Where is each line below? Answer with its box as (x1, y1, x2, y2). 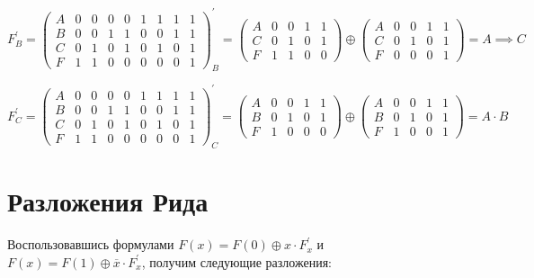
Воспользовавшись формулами (7, 235, 174, 254)
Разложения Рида (7, 183, 209, 220)
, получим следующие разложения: (141, 252, 333, 271)
